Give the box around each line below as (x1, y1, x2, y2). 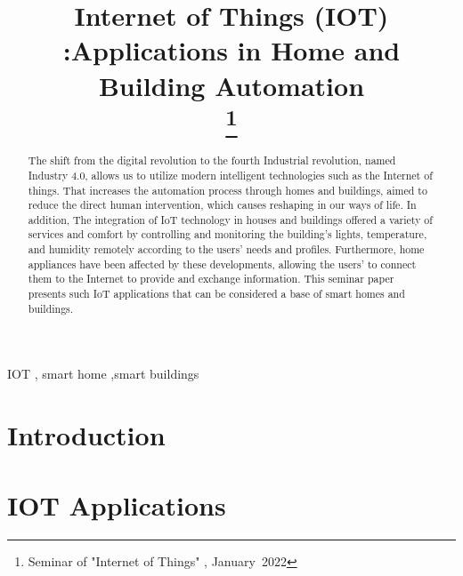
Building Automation (98, 67, 365, 103)
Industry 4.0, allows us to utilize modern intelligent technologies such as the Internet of (28, 167, 433, 182)
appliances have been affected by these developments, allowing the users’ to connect (28, 256, 417, 271)
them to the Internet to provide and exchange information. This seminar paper (28, 271, 394, 286)
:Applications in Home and (62, 32, 401, 68)
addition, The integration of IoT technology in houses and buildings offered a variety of (28, 212, 433, 227)
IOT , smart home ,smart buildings (7, 364, 199, 383)
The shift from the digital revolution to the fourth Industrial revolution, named (28, 153, 396, 168)
